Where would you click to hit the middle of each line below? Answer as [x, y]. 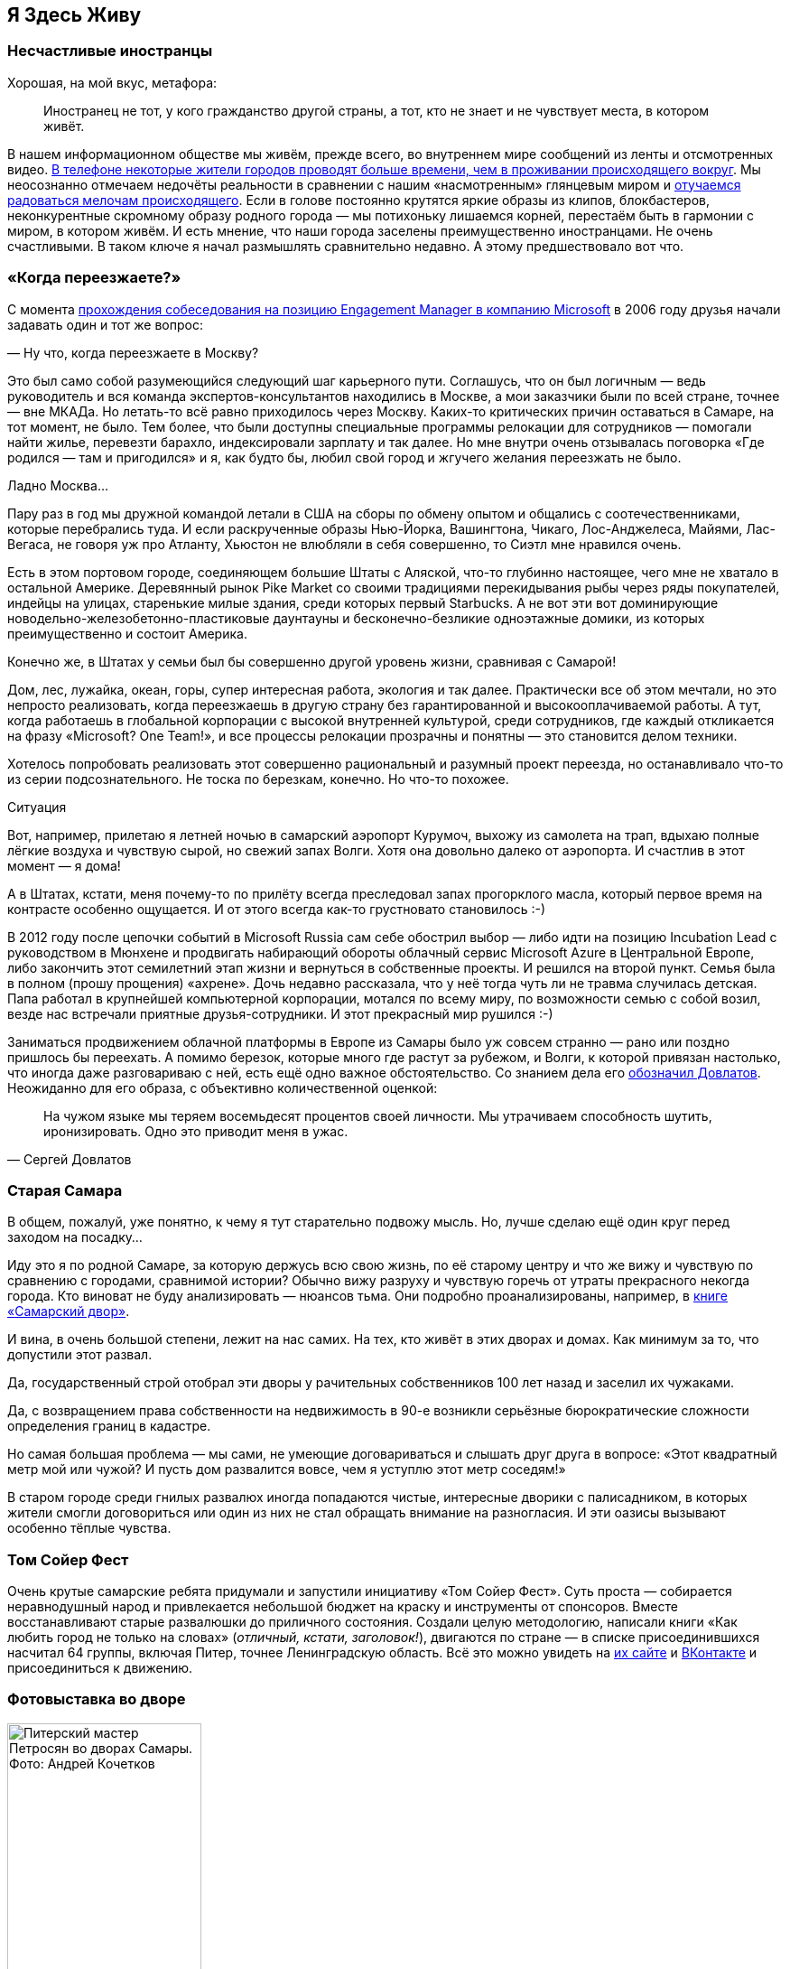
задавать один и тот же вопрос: [105, 324]
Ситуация [37, 807]
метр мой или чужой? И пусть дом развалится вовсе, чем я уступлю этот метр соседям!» [287, 1470]
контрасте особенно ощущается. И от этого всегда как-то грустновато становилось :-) [277, 909]
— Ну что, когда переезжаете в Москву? [133, 352]
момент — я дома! [64, 865]
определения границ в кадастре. [109, 1426]
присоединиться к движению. [100, 1668]
